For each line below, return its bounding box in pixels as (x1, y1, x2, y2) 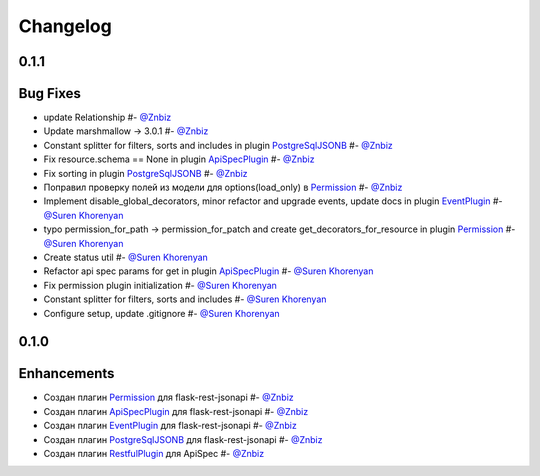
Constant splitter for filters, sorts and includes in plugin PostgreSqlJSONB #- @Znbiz (43, 139, 394, 151)
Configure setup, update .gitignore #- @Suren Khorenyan (43, 307, 280, 319)
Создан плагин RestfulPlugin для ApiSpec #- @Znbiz (43, 448, 265, 460)
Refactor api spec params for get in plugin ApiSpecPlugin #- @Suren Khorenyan (43, 265, 374, 277)
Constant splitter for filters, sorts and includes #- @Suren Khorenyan (43, 293, 327, 305)
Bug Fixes (18, 85, 82, 102)
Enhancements (18, 365, 115, 382)
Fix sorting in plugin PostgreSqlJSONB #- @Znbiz (43, 167, 249, 179)
